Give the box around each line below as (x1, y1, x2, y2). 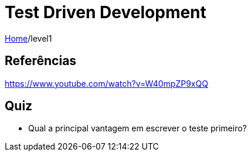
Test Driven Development (5, 2, 206, 22)
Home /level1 (5, 33, 52, 43)
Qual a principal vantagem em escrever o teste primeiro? (28, 123, 247, 134)
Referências (5, 53, 77, 69)
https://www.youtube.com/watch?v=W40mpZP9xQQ (5, 78, 208, 89)
